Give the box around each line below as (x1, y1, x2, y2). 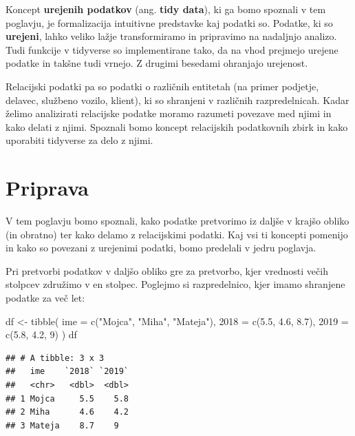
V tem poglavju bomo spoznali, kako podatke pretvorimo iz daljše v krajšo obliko (6, 214, 349, 228)
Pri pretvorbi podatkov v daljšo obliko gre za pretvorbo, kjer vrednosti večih (6, 263, 328, 278)
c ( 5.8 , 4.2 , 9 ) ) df (6, 327, 77, 342)
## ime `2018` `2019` (6, 366, 129, 377)
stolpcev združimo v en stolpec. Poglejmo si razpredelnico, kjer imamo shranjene (6, 277, 345, 291)
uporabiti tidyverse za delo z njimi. (6, 133, 153, 147)
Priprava (6, 174, 89, 202)
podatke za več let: (6, 291, 85, 305)
